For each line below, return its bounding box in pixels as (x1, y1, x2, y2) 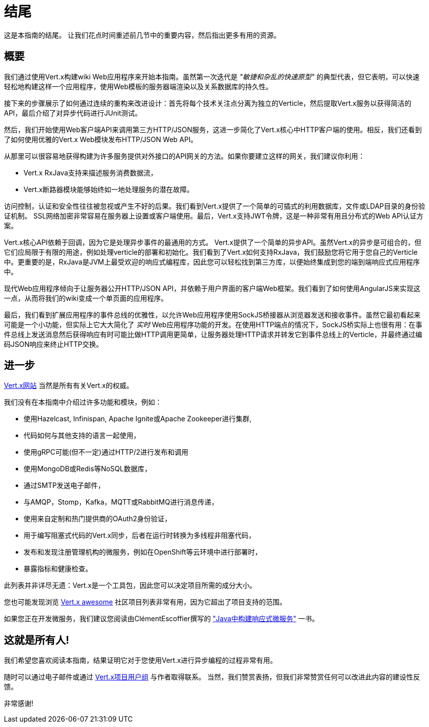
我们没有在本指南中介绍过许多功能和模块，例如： (4, 398, 162, 407)
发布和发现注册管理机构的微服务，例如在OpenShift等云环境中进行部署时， (24, 548, 262, 557)
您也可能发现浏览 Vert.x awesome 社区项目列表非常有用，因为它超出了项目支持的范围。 (4, 598, 287, 606)
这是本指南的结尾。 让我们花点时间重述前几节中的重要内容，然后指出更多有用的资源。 (4, 30, 280, 39)
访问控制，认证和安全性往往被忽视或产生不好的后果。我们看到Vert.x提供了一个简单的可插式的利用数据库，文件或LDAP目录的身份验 (4, 201, 425, 210)
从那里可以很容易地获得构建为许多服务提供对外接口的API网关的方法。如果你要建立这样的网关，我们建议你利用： (4, 151, 365, 160)
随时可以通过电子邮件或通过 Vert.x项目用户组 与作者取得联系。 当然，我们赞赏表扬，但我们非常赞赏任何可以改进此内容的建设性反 (4, 673, 420, 681)
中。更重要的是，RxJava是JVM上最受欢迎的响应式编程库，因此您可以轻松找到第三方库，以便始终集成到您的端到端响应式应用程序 (4, 257, 420, 266)
